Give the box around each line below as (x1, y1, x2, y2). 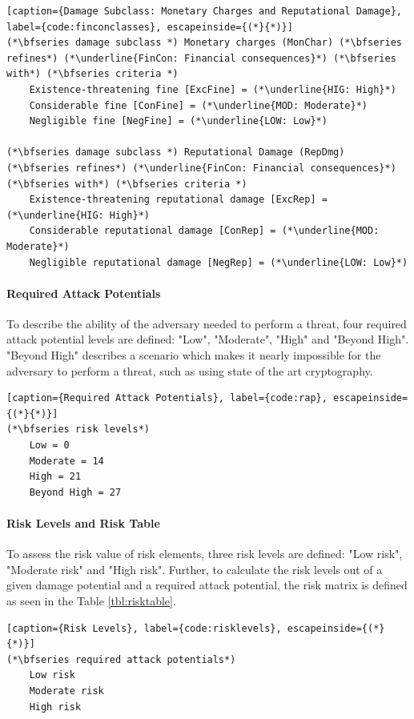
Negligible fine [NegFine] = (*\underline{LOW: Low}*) (29, 115, 328, 127)
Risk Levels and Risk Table (6, 515, 160, 532)
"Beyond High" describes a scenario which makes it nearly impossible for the (6, 347, 381, 364)
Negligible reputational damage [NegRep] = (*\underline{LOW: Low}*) (29, 256, 408, 268)
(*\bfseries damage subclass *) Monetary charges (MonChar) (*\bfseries (6, 37, 402, 49)
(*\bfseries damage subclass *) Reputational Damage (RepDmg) (6, 147, 345, 159)
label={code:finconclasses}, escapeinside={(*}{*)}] (6, 21, 293, 33)
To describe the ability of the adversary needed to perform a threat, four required (6, 315, 407, 331)
